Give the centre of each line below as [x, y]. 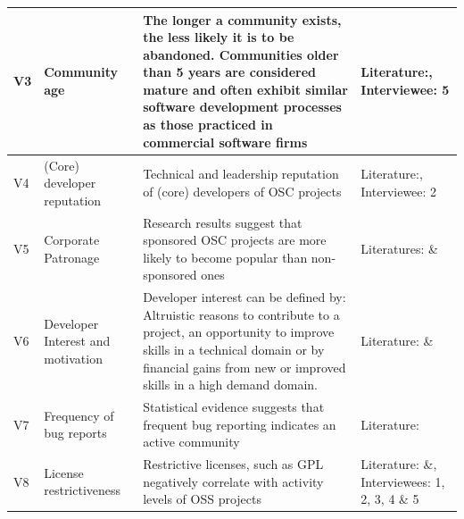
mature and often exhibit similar [245, 89]
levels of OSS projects [202, 499]
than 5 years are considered [229, 72]
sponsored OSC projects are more [235, 240]
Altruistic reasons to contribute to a [241, 314]
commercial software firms [225, 142]
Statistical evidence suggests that [234, 406]
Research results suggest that [223, 222]
